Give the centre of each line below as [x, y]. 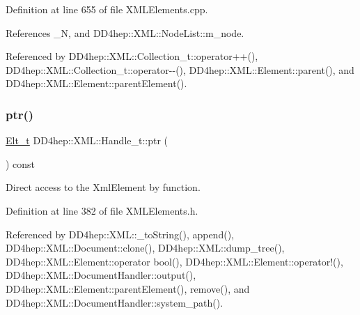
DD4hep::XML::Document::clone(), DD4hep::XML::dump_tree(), [145, 248]
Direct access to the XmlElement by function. [103, 187]
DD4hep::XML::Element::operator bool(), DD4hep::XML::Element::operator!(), [174, 261]
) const [21, 163]
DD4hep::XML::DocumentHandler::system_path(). [115, 302]
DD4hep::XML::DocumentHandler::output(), [101, 275]
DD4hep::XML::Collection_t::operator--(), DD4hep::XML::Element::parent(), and [180, 69]
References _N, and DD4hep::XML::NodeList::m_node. [125, 32]
